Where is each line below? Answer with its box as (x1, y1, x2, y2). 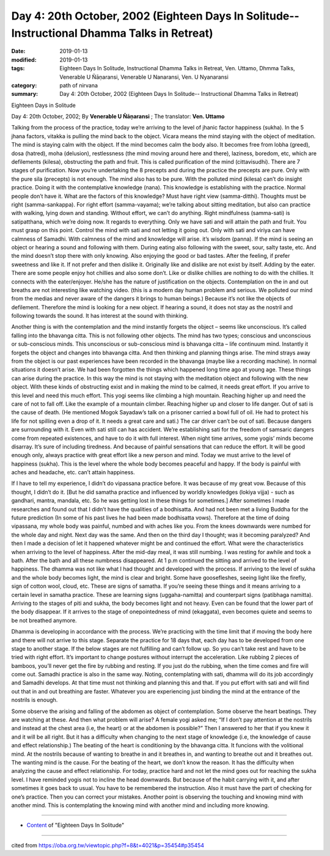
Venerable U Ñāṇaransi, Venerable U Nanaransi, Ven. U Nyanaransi (59, 73, 229, 81)
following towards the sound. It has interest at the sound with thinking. (11, 312, 189, 320)
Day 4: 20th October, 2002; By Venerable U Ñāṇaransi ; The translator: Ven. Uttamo (11, 113, 225, 120)
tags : (11, 65, 25, 72)
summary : (11, 90, 38, 98)
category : (11, 81, 37, 89)
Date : (11, 48, 26, 55)
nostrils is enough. (11, 697, 58, 704)
